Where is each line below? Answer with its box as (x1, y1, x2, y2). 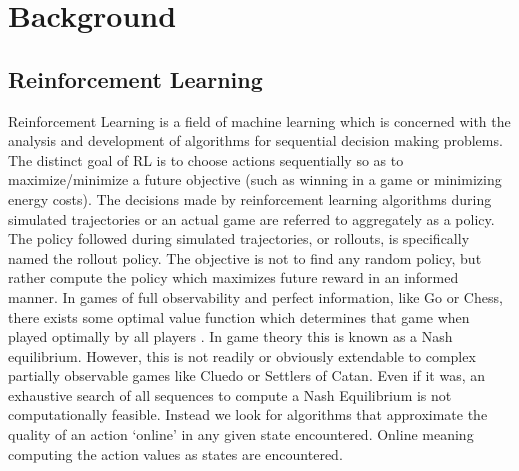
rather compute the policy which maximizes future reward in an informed (8, 267, 459, 288)
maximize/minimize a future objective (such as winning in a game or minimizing (8, 169, 502, 190)
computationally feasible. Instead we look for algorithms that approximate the (8, 404, 488, 425)
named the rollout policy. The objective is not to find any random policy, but (8, 247, 482, 268)
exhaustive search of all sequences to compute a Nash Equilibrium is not (8, 384, 452, 405)
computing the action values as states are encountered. (8, 443, 343, 464)
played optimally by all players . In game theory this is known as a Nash (8, 326, 453, 347)
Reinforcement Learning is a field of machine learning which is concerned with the (8, 110, 511, 131)
